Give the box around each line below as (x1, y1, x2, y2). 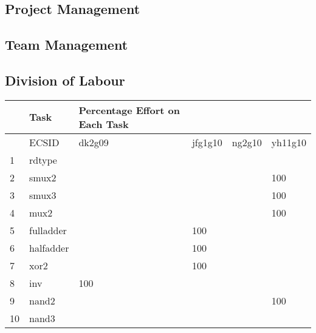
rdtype (29, 152, 57, 167)
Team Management (5, 35, 128, 54)
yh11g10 (271, 135, 306, 149)
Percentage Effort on (78, 103, 180, 117)
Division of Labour (5, 70, 125, 89)
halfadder (29, 240, 69, 255)
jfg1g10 (191, 135, 222, 149)
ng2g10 (232, 135, 262, 149)
